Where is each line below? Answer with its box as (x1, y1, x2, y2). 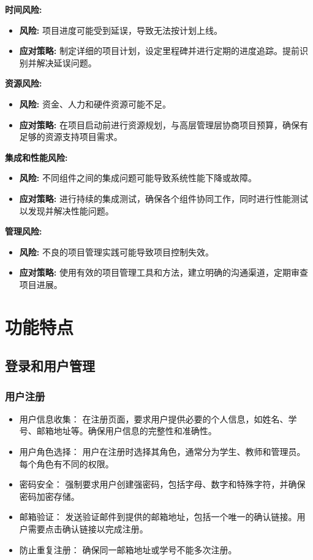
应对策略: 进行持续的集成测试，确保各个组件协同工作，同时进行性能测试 (19, 192, 308, 204)
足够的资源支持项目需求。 (19, 130, 123, 143)
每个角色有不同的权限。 (19, 457, 114, 470)
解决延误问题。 (36, 56, 97, 69)
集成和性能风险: (5, 150, 68, 163)
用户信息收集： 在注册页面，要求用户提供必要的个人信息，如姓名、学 (19, 412, 297, 425)
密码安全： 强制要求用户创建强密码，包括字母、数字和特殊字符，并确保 (19, 478, 306, 491)
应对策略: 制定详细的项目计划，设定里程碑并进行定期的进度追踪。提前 (19, 44, 300, 57)
